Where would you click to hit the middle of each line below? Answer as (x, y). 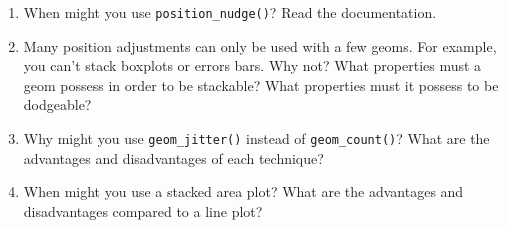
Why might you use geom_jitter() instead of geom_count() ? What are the (256, 138)
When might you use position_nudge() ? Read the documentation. (230, 12)
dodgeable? (57, 104)
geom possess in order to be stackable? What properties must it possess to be (261, 84)
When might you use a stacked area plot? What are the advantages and (243, 191)
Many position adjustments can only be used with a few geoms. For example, (260, 45)
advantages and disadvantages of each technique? (173, 157)
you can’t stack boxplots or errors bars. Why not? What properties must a (252, 65)
